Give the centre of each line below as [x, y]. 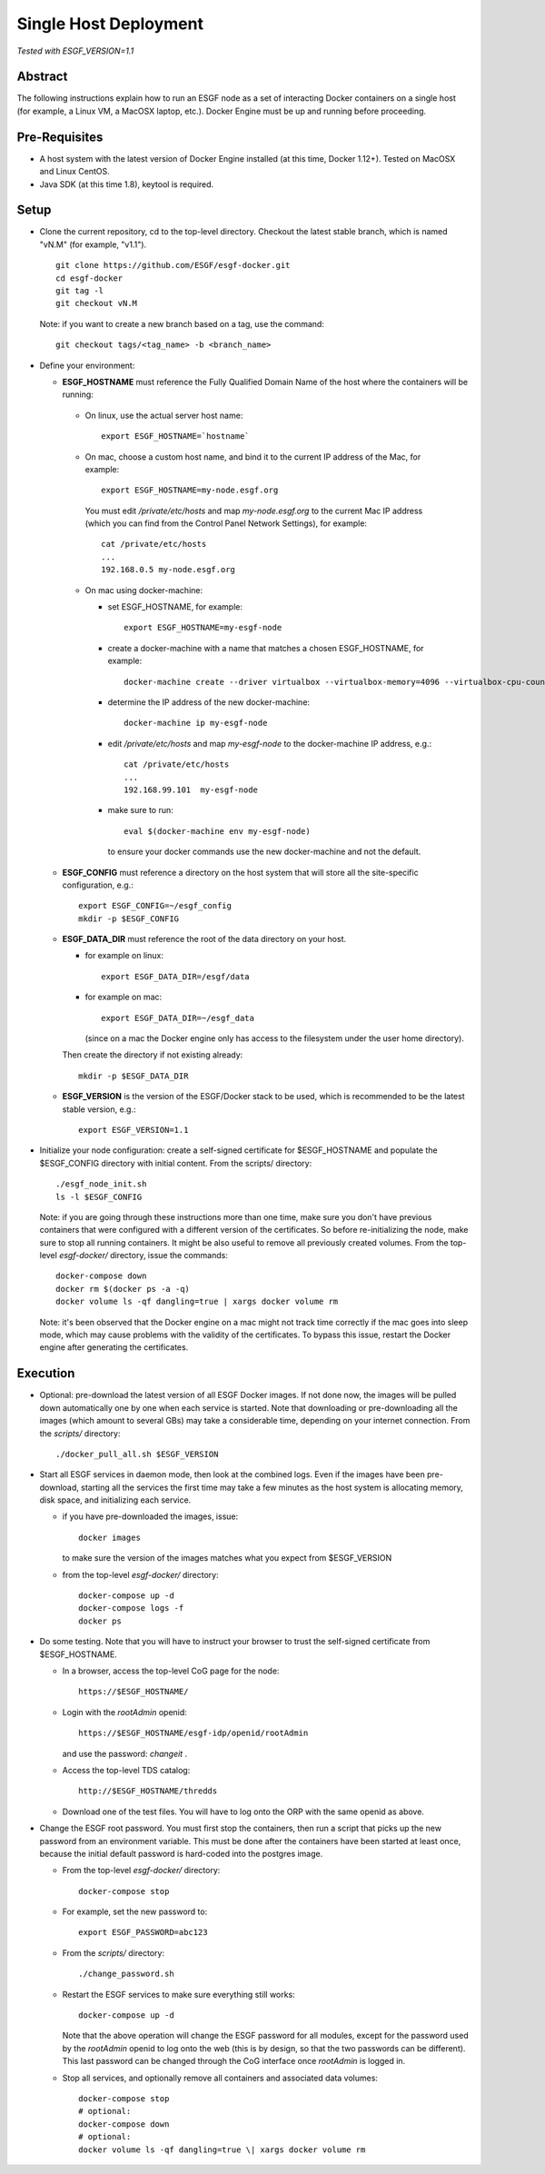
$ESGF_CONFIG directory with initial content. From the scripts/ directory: [176, 1163]
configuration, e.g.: [98, 885]
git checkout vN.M [97, 303]
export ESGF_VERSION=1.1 [134, 1130]
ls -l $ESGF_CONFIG [99, 1196]
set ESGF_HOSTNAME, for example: [175, 607]
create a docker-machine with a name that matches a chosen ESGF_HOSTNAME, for [266, 648]
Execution [46, 1373]
